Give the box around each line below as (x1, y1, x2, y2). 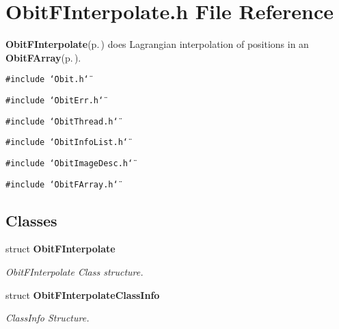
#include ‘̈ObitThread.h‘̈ (5, 116, 118, 127)
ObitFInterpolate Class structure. (5, 265, 144, 279)
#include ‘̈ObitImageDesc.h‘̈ (5, 158, 133, 168)
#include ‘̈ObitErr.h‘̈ (5, 95, 104, 105)
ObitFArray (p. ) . (5, 50, 81, 64)
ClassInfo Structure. (5, 311, 90, 325)
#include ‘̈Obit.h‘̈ (5, 75, 89, 85)
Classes (5, 209, 57, 231)
